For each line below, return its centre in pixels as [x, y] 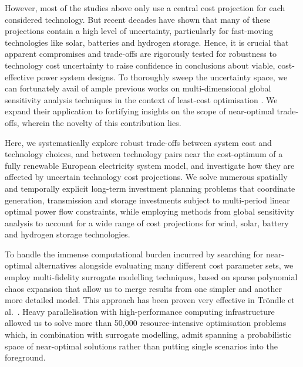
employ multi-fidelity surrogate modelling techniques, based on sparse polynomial [151, 277]
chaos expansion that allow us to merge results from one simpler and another [143, 288]
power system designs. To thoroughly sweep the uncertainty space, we [162, 77]
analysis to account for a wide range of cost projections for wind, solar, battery [147, 222]
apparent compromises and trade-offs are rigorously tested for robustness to [141, 54]
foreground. [25, 357]
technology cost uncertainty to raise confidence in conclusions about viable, [140, 65]
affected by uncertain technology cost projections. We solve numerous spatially [146, 177]
